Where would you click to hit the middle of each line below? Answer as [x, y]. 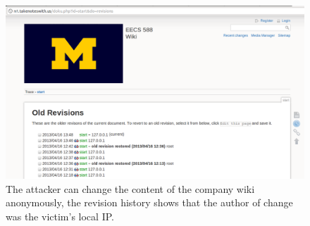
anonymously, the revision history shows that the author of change [149, 202]
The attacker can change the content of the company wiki [130, 188]
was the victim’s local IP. [60, 216]
